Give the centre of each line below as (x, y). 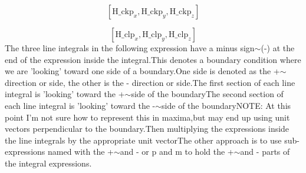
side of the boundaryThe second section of (207, 94)
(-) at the (278, 48)
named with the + (80, 152)
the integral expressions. (48, 163)
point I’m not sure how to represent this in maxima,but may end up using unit (147, 117)
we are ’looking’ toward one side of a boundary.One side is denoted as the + (142, 71)
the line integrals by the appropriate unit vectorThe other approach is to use (143, 140)
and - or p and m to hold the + (177, 152)
